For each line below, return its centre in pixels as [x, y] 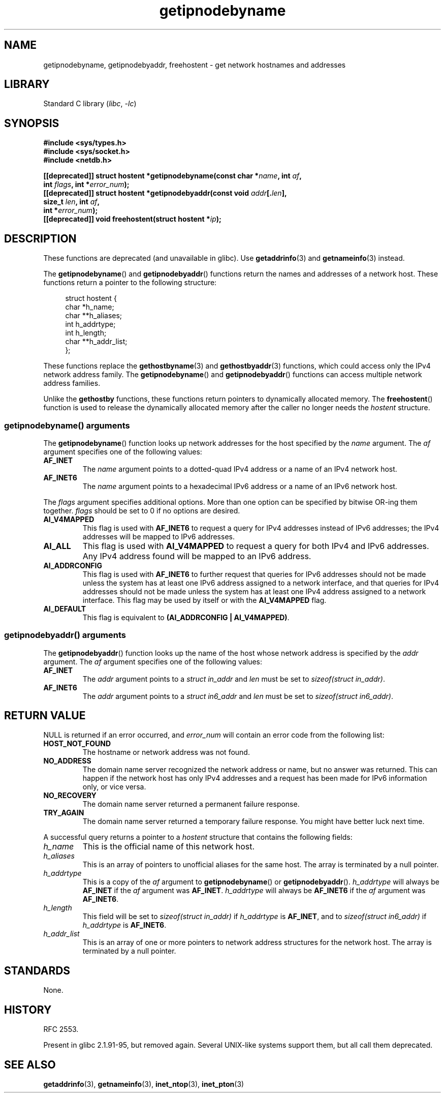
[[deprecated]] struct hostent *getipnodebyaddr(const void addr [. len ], [165, 193]
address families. [72, 383]
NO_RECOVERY [70, 796]
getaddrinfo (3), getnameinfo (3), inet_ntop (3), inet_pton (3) [144, 1084]
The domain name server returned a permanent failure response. [191, 804]
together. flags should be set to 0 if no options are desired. [142, 510]
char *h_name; [90, 307]
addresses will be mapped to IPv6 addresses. [158, 536]
